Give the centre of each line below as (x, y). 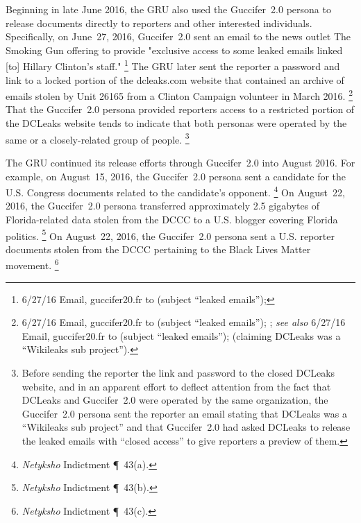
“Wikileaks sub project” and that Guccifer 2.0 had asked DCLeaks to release (186, 427)
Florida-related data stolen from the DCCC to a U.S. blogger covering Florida (172, 219)
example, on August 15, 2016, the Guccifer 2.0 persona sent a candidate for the (176, 176)
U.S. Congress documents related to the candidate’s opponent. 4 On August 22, (175, 191)
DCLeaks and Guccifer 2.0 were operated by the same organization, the (175, 400)
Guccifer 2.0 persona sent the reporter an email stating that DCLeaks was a (184, 413)
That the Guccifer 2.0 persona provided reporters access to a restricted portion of (180, 109)
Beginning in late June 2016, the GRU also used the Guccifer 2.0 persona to (168, 9)
